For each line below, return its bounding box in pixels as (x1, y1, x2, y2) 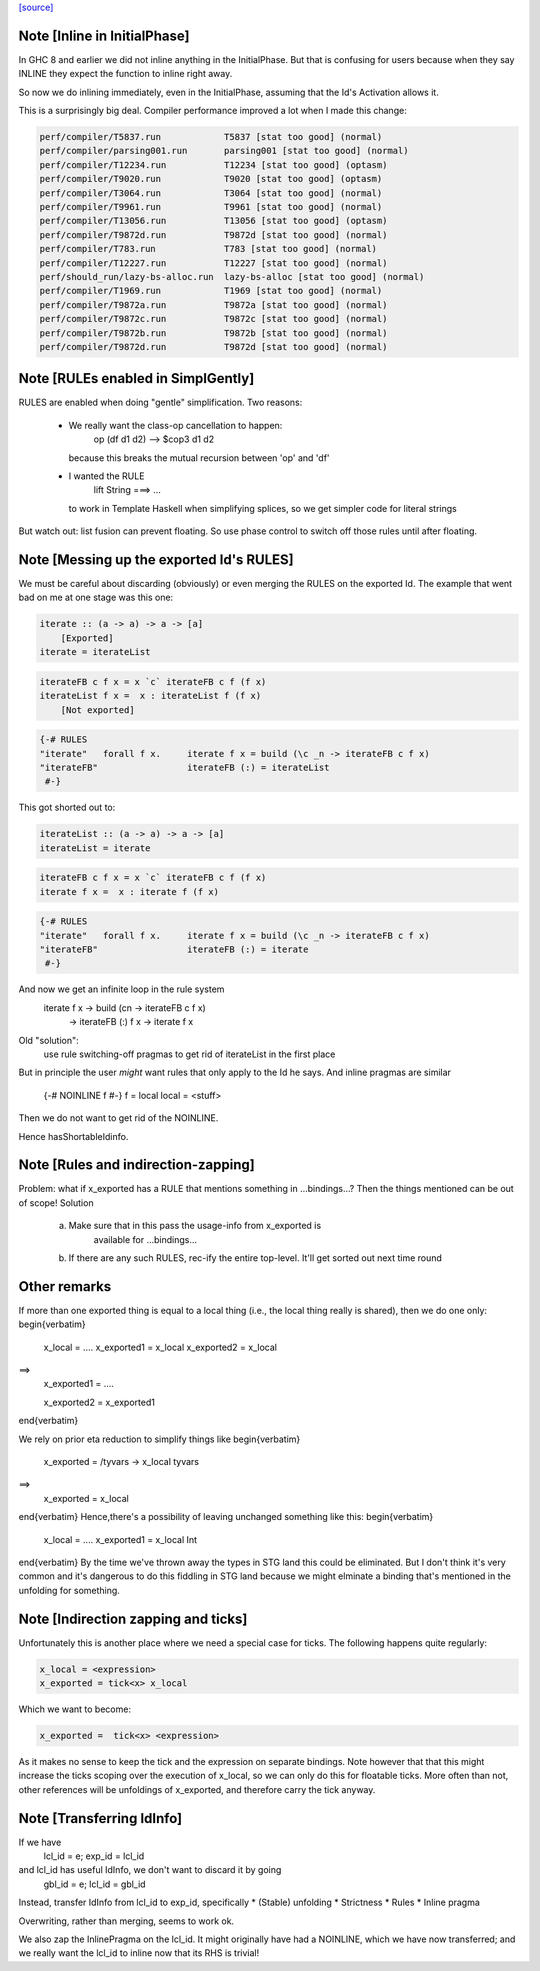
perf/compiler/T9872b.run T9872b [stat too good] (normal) (39, 327, 388, 339)
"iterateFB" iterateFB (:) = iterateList (39, 761, 330, 773)
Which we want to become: (18, 1703, 132, 1715)
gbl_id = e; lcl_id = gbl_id (43, 1878, 146, 1890)
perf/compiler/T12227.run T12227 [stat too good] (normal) (39, 257, 388, 269)
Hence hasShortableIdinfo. (18, 1130, 129, 1142)
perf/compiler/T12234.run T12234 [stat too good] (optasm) (39, 159, 388, 170)
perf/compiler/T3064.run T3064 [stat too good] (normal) (39, 187, 383, 199)
